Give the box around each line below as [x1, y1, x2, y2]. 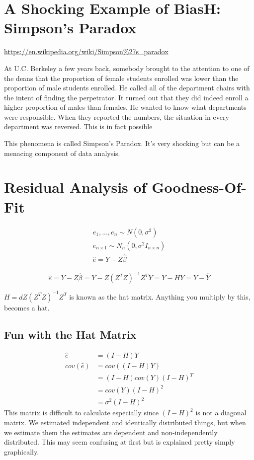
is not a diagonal [195, 407, 247, 418]
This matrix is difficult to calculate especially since [4, 407, 159, 418]
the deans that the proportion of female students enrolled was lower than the [4, 73, 239, 83]
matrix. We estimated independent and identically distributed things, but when [4, 417, 246, 427]
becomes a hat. [4, 302, 50, 312]
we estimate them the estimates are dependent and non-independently [4, 427, 218, 437]
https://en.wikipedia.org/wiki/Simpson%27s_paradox [4, 46, 169, 57]
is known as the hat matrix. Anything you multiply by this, [69, 291, 251, 302]
